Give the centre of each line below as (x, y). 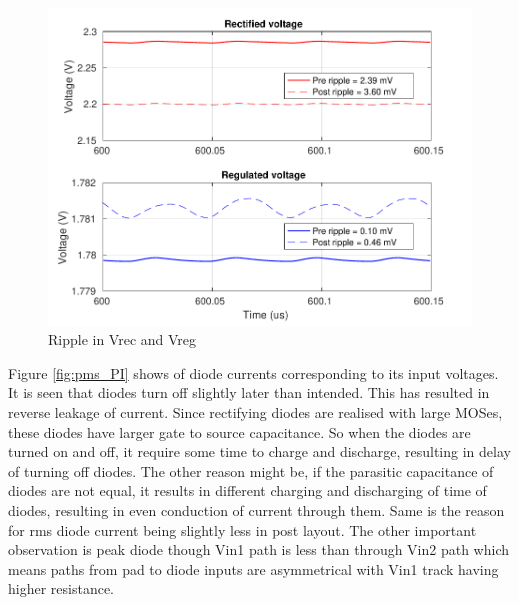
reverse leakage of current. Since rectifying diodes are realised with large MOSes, (255, 412)
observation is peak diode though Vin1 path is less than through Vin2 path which (259, 549)
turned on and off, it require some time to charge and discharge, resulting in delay (259, 451)
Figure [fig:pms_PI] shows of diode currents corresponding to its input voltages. (253, 372)
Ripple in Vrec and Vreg (122, 339)
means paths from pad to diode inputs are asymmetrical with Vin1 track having (253, 568)
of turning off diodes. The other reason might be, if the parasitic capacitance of (251, 470)
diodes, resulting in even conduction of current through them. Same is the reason (256, 509)
